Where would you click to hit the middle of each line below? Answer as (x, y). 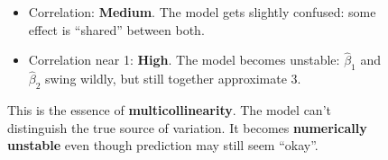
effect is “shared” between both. (116, 29)
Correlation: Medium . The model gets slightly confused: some (202, 12)
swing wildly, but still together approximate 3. (173, 79)
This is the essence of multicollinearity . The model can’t (169, 110)
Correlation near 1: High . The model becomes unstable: (184, 60)
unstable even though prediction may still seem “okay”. (163, 145)
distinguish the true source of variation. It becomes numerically (187, 127)
